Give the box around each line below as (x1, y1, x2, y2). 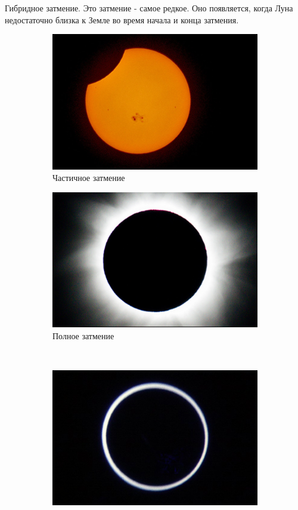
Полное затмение (52, 329, 114, 342)
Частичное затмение (52, 171, 125, 184)
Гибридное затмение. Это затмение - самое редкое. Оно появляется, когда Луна (5, 2, 293, 14)
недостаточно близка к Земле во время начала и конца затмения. (5, 13, 239, 26)
